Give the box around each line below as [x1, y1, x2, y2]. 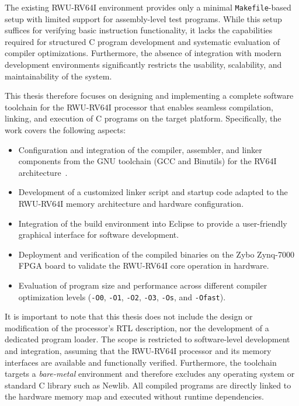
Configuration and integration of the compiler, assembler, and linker [18, 143, 262, 155]
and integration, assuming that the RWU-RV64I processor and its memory [5, 344, 272, 356]
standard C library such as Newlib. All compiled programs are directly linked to [5, 379, 291, 391]
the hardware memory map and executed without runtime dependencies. [5, 390, 264, 402]
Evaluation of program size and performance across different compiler [18, 279, 267, 291]
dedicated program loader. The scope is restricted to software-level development [5, 333, 290, 345]
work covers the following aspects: [5, 124, 126, 136]
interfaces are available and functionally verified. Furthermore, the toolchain [5, 356, 277, 368]
